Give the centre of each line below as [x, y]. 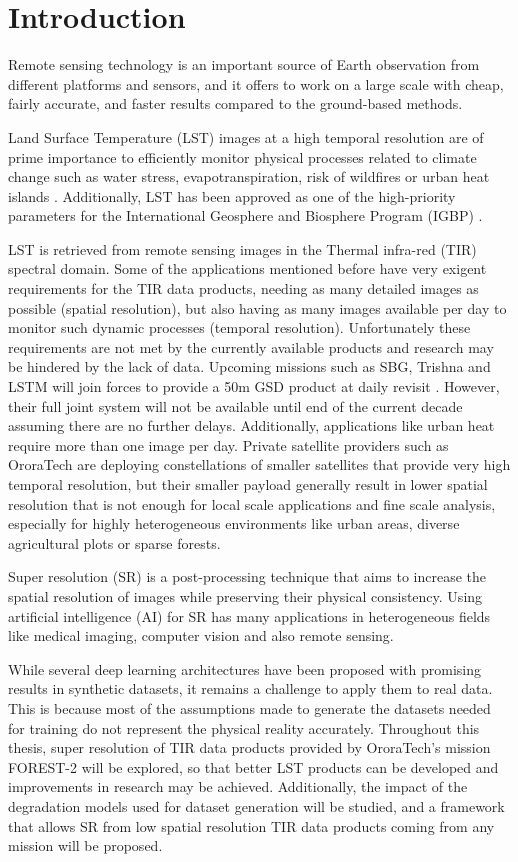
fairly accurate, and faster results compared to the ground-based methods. [235, 103]
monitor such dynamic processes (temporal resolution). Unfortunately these [239, 327]
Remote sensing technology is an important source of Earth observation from [244, 64]
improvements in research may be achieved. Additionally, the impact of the [238, 786]
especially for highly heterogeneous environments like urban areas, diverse [234, 523]
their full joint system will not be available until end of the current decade [235, 405]
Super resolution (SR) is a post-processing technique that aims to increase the [247, 576]
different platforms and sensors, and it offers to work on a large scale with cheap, [256, 83]
